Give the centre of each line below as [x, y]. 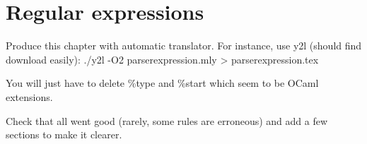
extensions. [29, 96]
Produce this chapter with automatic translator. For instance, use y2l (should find [184, 46]
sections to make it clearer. [64, 134]
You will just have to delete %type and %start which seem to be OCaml [162, 83]
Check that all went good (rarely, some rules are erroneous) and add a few [167, 120]
